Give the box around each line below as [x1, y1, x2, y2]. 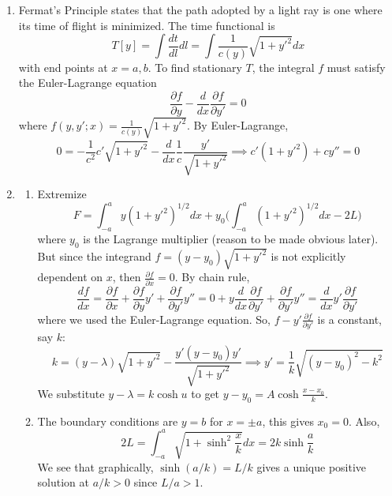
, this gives [262, 412, 314, 429]
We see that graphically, [37, 458, 154, 475]
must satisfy [327, 58, 386, 75]
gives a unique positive [256, 458, 367, 475]
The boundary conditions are [37, 412, 178, 429]
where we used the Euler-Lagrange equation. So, [37, 310, 271, 327]
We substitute [37, 385, 105, 401]
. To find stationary [147, 58, 242, 75]
